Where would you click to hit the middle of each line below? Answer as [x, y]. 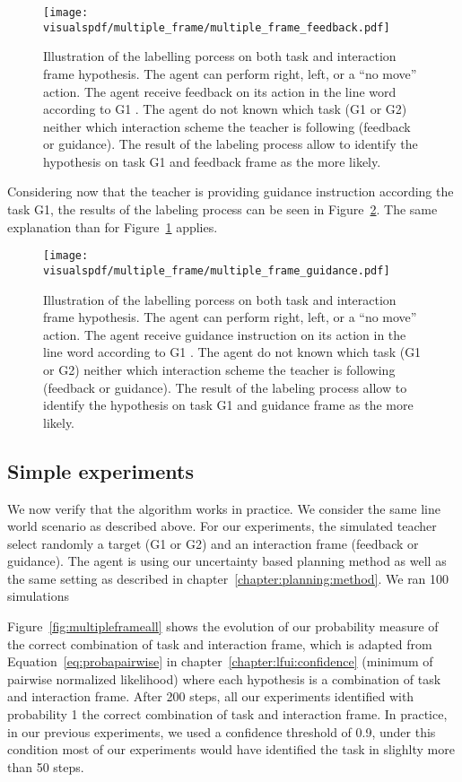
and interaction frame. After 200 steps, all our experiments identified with [211, 696]
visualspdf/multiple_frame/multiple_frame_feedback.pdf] [217, 27]
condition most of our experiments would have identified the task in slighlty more [231, 749]
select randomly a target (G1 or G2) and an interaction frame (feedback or [213, 543]
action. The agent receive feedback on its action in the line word [220, 91]
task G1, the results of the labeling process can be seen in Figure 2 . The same [222, 209]
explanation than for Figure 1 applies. [113, 226]
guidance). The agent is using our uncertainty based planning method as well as [227, 561]
